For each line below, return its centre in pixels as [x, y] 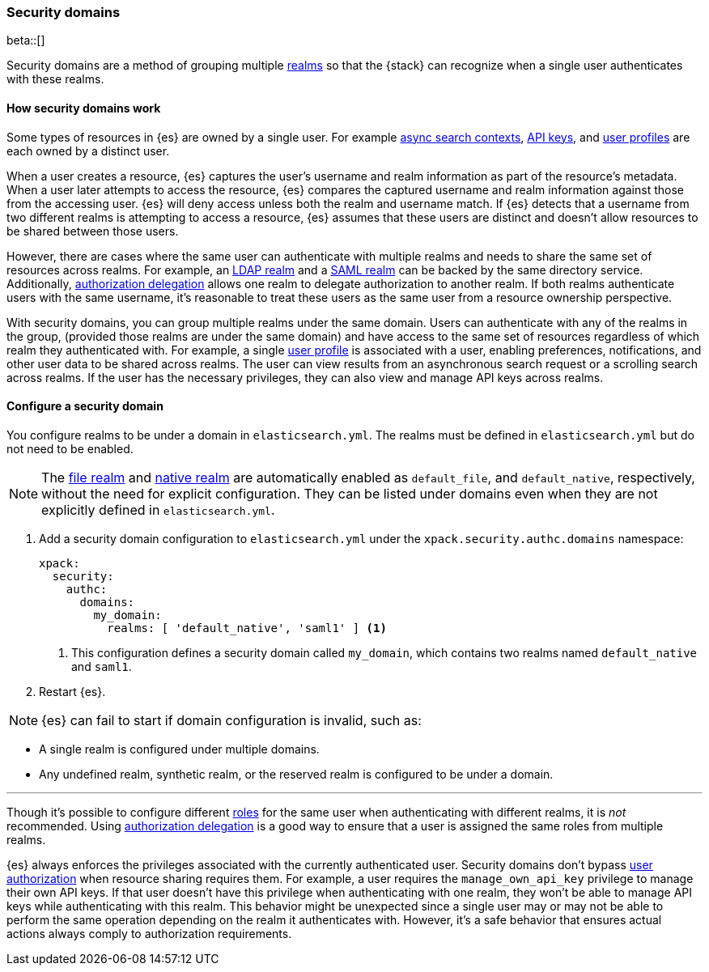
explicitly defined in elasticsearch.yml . [158, 509]
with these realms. [55, 79]
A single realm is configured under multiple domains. [179, 749]
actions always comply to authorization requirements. [149, 933]
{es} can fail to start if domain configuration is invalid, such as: [231, 720]
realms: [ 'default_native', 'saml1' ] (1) [247, 628]
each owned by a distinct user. [88, 151]
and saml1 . [102, 666]
